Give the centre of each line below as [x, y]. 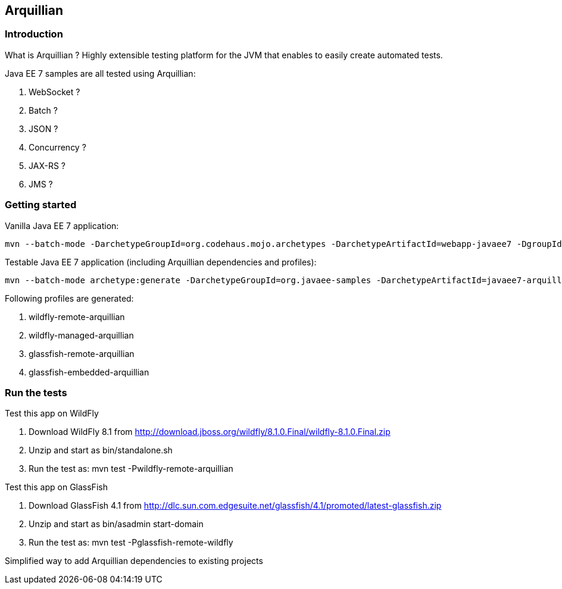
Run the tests [36, 392]
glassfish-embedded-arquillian [89, 372]
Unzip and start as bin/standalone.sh [101, 450]
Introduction [34, 34]
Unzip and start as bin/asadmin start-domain [116, 524]
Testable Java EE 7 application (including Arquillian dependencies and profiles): [161, 262]
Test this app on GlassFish [56, 487]
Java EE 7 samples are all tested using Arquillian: [100, 73]
